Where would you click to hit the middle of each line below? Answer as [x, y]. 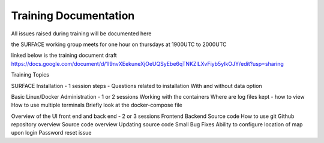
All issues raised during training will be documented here [81, 34]
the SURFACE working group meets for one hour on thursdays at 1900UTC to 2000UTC [119, 44]
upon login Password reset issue [52, 133]
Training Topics [30, 75]
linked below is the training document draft [64, 55]
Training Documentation [73, 16]
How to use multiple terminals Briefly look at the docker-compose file [97, 105]
